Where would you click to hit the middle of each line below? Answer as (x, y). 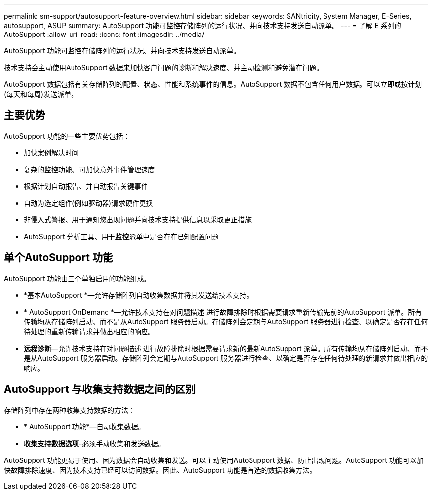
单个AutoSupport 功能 (58, 258)
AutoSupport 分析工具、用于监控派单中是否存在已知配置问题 (121, 236)
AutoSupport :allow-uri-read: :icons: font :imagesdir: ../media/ (104, 34)
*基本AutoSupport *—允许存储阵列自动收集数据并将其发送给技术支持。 (139, 295)
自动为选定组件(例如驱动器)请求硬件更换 (89, 203)
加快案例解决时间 (51, 152)
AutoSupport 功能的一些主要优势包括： (67, 136)
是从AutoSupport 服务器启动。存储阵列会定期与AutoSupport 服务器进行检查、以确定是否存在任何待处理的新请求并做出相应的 (226, 358)
